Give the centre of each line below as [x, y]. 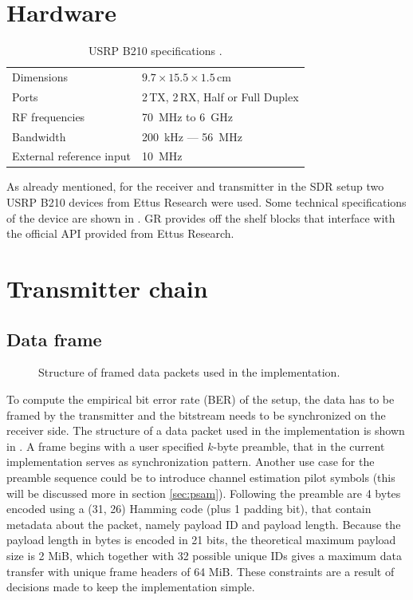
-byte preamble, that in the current [299, 446]
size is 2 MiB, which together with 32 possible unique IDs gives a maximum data [204, 555]
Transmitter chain [107, 288]
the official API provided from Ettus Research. [120, 233]
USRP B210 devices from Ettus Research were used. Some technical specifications [206, 202]
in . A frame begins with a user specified [105, 446]
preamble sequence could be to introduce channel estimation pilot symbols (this [201, 477]
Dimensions [40, 76]
